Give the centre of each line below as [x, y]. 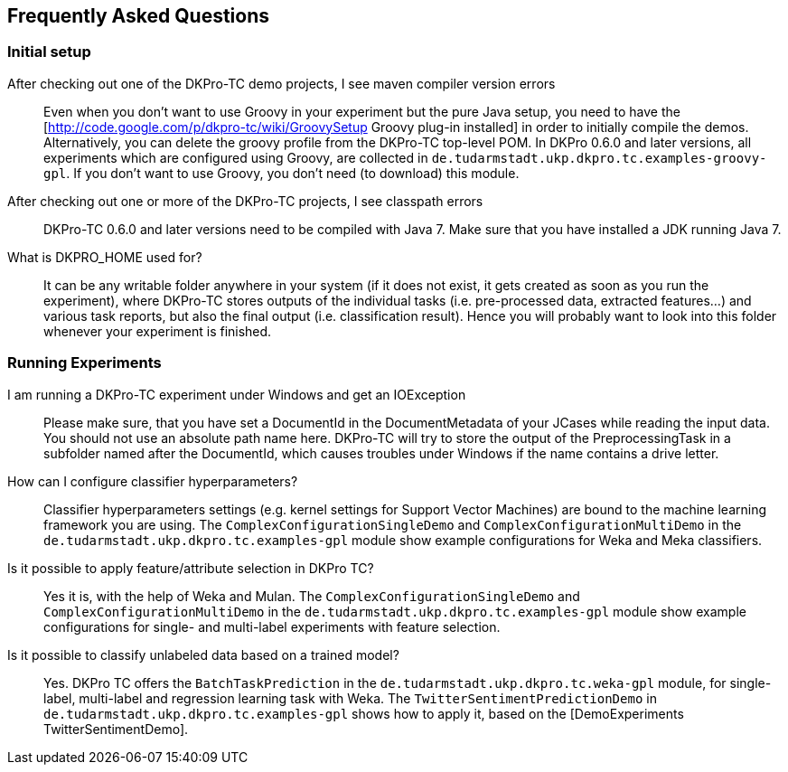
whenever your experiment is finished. [158, 331]
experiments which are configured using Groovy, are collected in [236, 157]
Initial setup [49, 52]
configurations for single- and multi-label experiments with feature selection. [272, 626]
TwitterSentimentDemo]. [116, 729]
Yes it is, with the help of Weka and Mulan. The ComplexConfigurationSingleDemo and [312, 596]
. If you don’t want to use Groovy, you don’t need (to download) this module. [293, 173]
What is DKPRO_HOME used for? [105, 257]
